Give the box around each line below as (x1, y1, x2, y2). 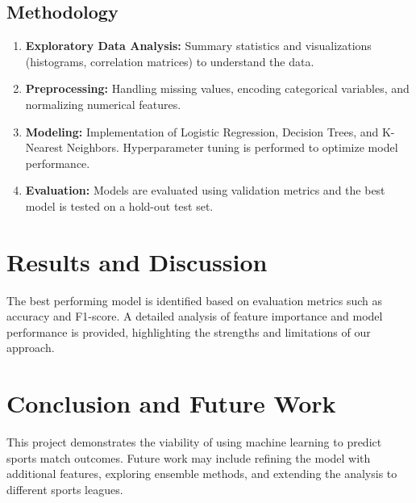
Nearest (25, 139, 64, 156)
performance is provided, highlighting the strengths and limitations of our (6, 323, 371, 340)
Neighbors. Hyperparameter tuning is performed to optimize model (66, 139, 398, 156)
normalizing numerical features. (25, 95, 181, 112)
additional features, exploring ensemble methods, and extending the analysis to (6, 465, 397, 482)
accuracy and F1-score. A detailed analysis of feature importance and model (6, 308, 383, 325)
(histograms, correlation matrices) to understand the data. (25, 52, 314, 69)
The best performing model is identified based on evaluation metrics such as (6, 291, 383, 308)
